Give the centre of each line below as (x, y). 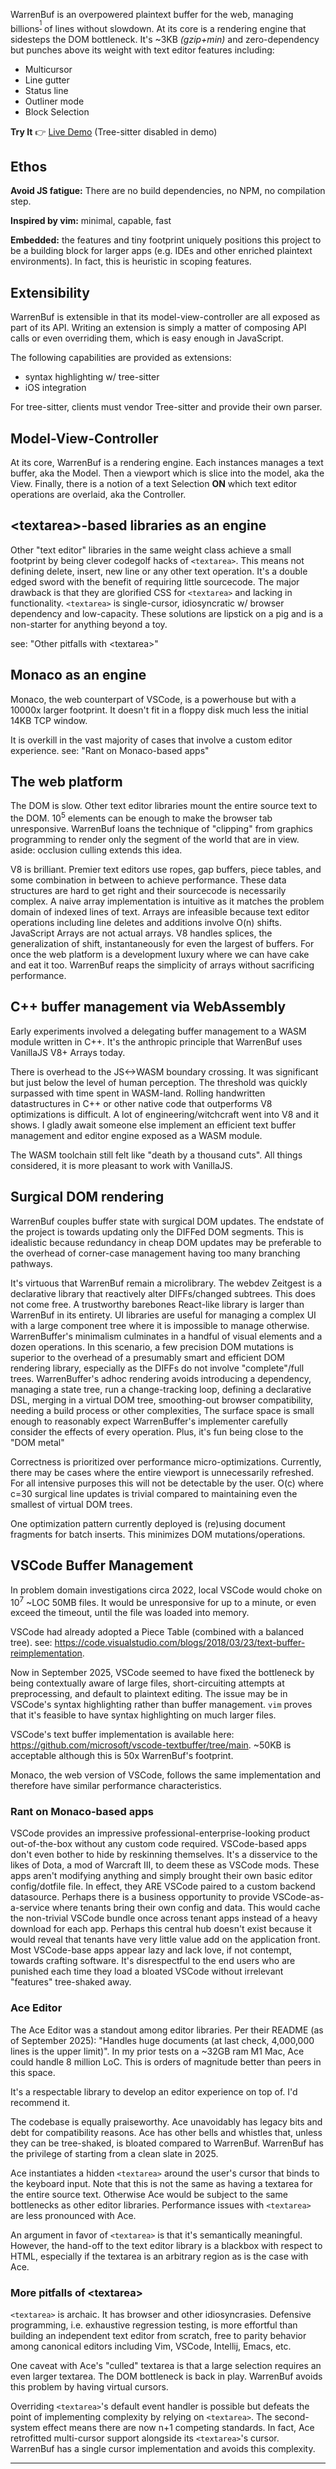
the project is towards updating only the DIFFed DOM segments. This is (157, 1231)
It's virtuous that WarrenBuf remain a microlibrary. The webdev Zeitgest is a (166, 1283)
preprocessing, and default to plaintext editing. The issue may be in (149, 1694)
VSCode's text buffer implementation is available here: (122, 1735)
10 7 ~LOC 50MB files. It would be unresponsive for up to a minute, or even (163, 1601)
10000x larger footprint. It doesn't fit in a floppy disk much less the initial (159, 710)
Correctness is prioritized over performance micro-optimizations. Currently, (166, 1461)
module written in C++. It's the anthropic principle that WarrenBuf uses (156, 1041)
